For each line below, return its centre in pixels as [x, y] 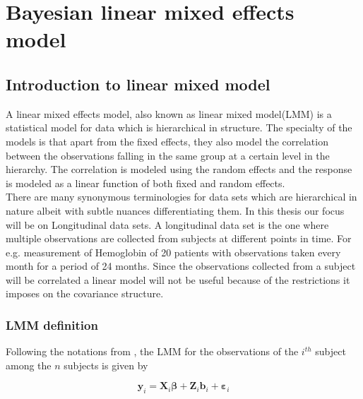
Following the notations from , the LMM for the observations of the [152, 351]
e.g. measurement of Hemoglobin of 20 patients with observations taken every [173, 252]
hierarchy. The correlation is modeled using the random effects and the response [179, 169]
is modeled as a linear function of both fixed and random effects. [145, 183]
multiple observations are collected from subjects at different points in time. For [179, 238]
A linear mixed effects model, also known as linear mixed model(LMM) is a [169, 113]
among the [29, 365]
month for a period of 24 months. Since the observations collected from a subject [181, 266]
